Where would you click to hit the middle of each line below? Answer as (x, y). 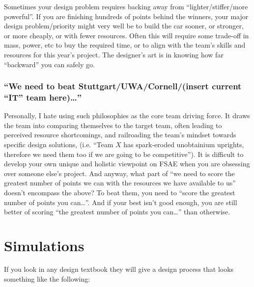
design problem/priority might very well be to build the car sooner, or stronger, (124, 26)
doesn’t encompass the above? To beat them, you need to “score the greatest (120, 193)
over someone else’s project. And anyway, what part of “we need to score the (119, 173)
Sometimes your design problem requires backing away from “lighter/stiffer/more (126, 6)
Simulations (44, 246)
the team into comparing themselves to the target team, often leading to (113, 125)
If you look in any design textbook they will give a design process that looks (119, 269)
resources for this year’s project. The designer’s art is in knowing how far (114, 54)
